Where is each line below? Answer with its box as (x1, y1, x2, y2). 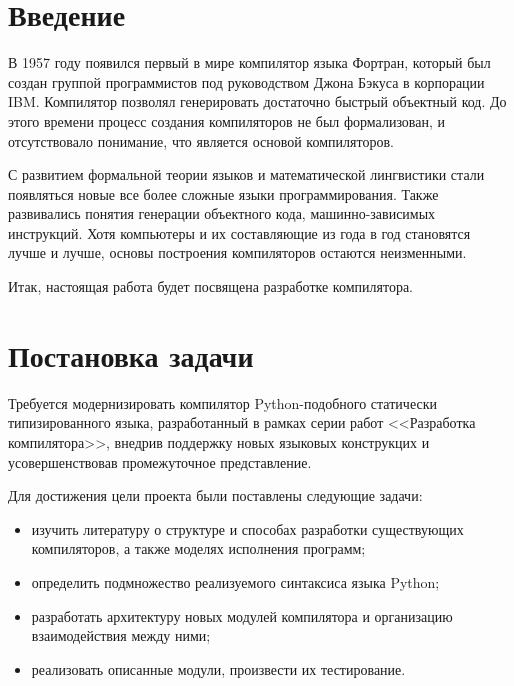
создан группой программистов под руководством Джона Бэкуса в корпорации (8, 71, 485, 92)
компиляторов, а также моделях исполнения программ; (31, 538, 366, 559)
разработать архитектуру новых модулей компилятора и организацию (31, 605, 453, 626)
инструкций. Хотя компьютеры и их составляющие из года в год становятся (8, 222, 471, 243)
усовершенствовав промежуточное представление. (8, 451, 312, 472)
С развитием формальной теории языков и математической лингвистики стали (8, 164, 485, 185)
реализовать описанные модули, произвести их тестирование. (31, 658, 406, 679)
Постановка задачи (8, 334, 254, 375)
